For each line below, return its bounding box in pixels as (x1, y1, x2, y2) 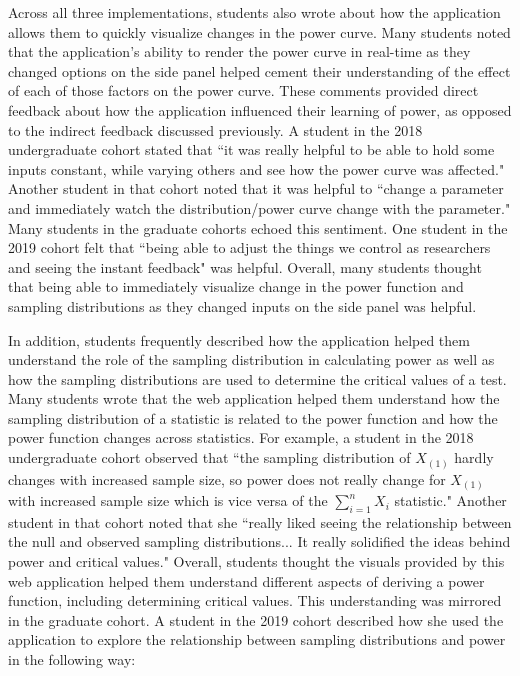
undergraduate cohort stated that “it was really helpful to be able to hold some (8, 139, 495, 160)
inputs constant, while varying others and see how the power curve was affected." (8, 158, 505, 179)
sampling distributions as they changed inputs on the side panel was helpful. (8, 295, 477, 316)
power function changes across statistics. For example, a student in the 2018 (8, 427, 474, 448)
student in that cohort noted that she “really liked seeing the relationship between (8, 511, 512, 532)
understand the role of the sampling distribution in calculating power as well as (8, 349, 495, 370)
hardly (454, 447, 494, 468)
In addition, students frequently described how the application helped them (8, 329, 470, 350)
